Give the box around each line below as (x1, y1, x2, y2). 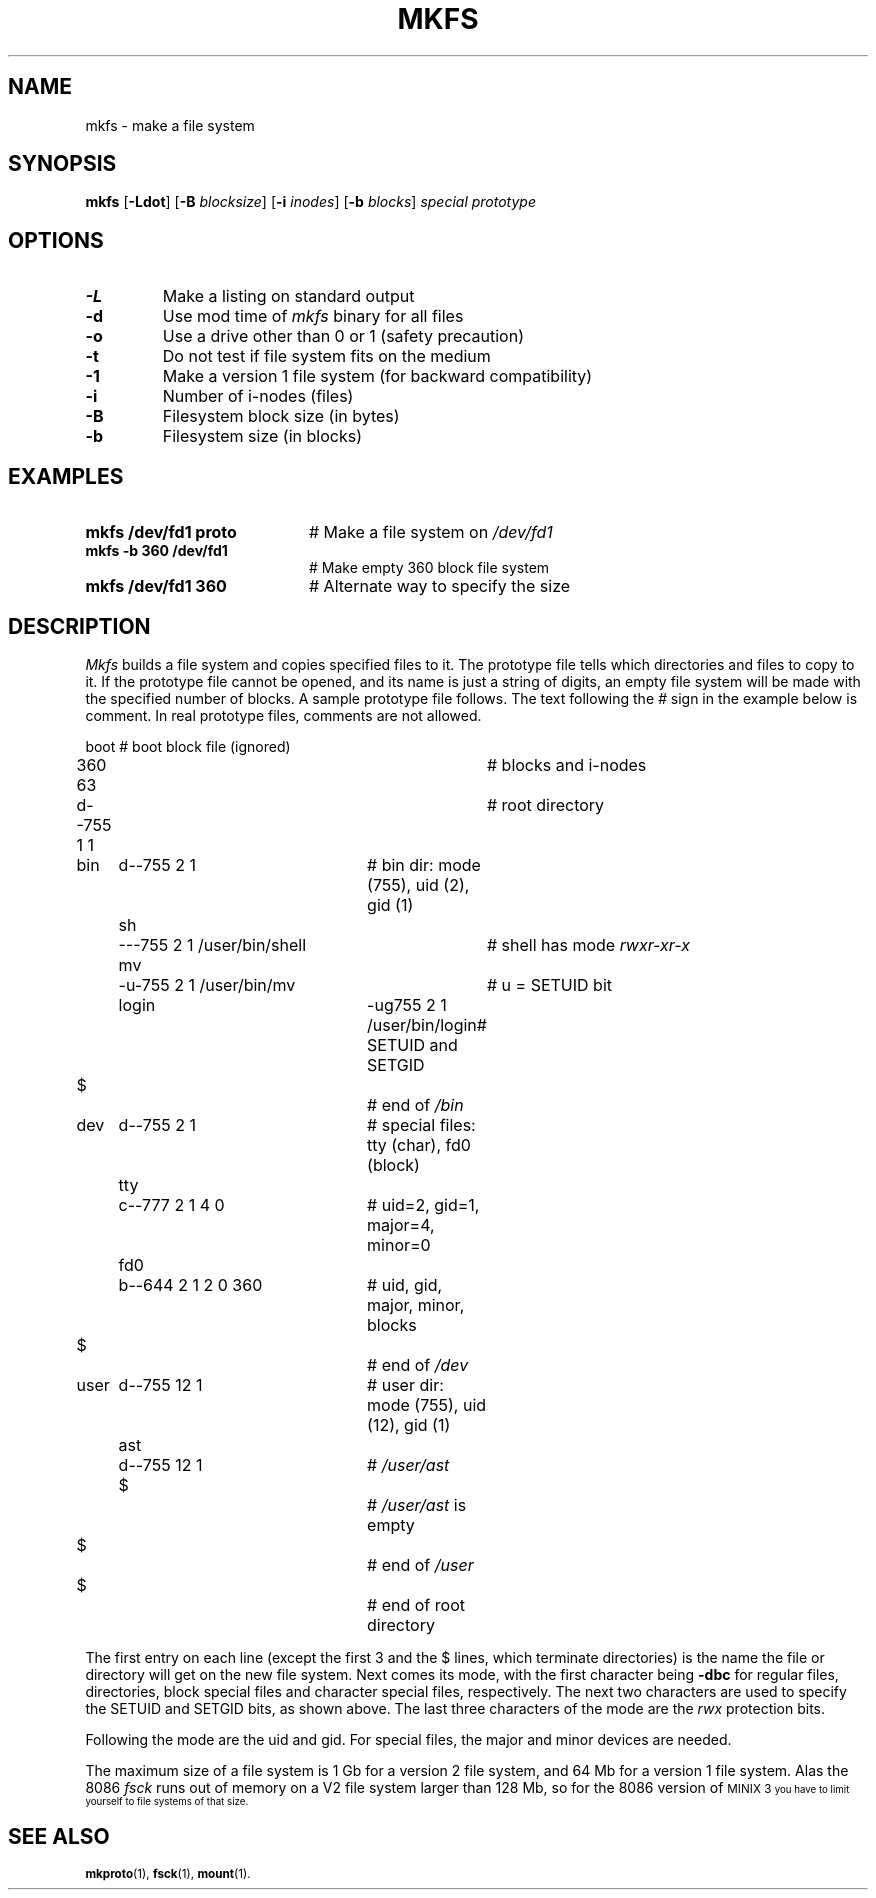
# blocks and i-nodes (486, 754, 647, 775)
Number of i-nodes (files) (162, 386, 354, 407)
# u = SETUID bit (486, 974, 612, 995)
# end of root (367, 1594, 465, 1615)
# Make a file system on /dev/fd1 (308, 522, 553, 543)
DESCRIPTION (8, 613, 151, 639)
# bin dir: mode (367, 854, 481, 875)
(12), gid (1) (367, 1414, 451, 1435)
